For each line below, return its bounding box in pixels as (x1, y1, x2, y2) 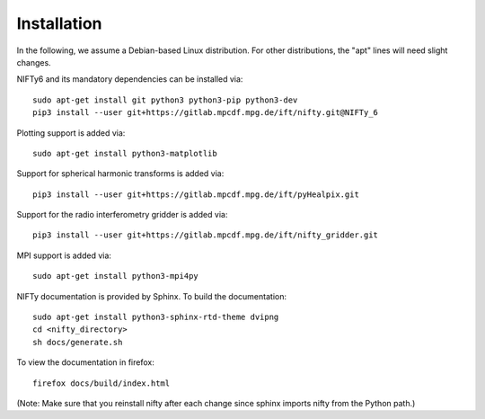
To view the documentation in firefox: (16, 357, 154, 368)
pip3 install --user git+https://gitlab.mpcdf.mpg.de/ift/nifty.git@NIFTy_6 (32, 108, 379, 118)
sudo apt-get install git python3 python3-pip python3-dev (32, 94, 298, 105)
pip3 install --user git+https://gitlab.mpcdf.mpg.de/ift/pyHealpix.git (32, 189, 359, 200)
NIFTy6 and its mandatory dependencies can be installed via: (16, 74, 243, 85)
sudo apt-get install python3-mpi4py (32, 271, 199, 281)
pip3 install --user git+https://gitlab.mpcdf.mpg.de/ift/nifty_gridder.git (32, 230, 379, 240)
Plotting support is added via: (16, 127, 126, 138)
